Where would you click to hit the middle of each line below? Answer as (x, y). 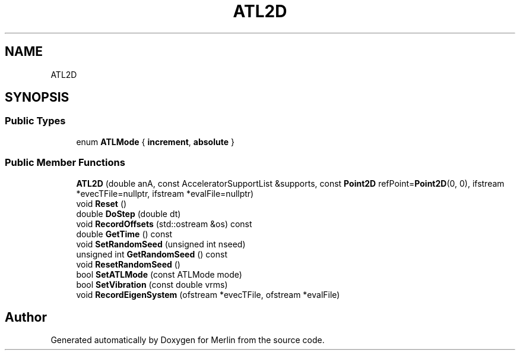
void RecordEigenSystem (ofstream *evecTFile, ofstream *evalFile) (208, 294)
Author (26, 317)
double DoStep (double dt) (129, 213)
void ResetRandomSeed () (128, 264)
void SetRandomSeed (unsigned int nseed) (161, 244)
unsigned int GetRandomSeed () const (152, 254)
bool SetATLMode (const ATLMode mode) (159, 274)
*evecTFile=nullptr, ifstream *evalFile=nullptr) (165, 193)
